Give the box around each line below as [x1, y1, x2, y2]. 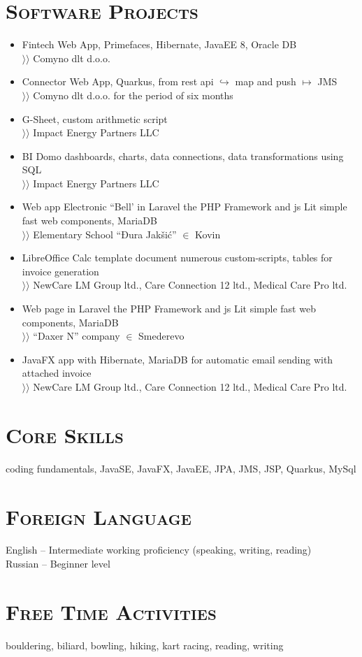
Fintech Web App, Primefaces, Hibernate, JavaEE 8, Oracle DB [22, 37, 297, 52]
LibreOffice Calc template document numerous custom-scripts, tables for [22, 250, 333, 265]
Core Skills [6, 420, 124, 449]
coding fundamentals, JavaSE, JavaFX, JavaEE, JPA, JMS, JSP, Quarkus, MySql [6, 461, 356, 475]
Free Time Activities [6, 597, 217, 626]
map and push [235, 74, 296, 89]
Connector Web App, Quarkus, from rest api [22, 74, 214, 89]
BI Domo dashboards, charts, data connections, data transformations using [22, 148, 344, 163]
